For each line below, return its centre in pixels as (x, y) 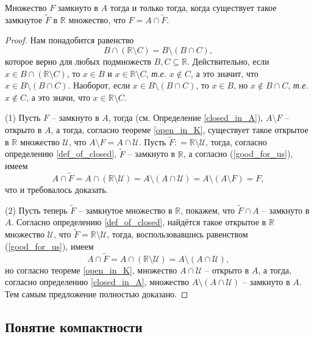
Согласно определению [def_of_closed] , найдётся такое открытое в (141, 222)
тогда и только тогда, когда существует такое (193, 7)
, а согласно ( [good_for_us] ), (238, 154)
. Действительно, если (228, 61)
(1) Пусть (23, 118)
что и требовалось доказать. (57, 189)
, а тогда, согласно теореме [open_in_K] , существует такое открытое (180, 129)
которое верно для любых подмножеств (78, 61)
